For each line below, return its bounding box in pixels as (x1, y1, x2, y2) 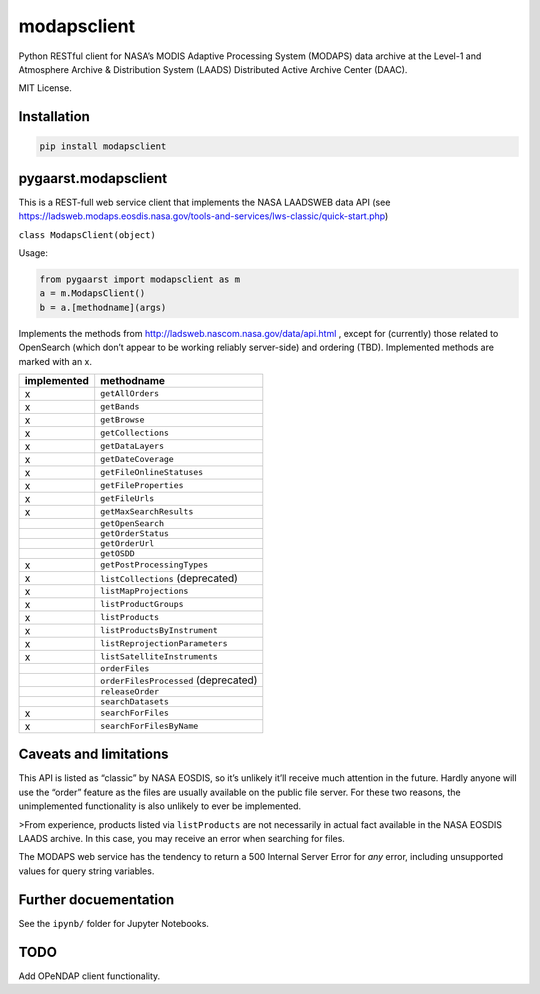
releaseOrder (100, 686, 160, 697)
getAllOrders (100, 388, 160, 399)
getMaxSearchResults (100, 506, 194, 517)
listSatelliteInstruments (100, 651, 219, 662)
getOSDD (100, 548, 135, 559)
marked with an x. (18, 355, 93, 367)
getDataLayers (100, 441, 165, 452)
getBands (100, 401, 140, 412)
